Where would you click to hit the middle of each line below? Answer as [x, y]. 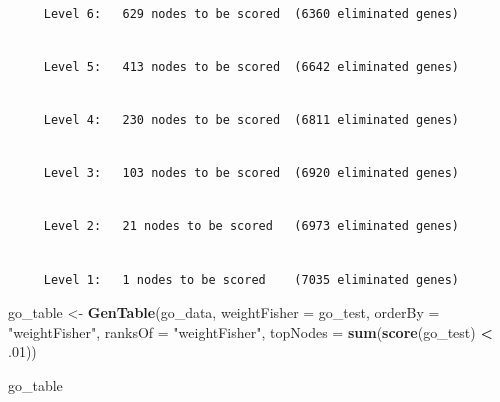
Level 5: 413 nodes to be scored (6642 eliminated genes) [251, 66]
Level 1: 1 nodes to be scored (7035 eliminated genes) [251, 279]
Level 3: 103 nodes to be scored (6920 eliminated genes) [251, 173]
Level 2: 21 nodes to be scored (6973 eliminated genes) [251, 226]
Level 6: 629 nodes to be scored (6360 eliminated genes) [251, 13]
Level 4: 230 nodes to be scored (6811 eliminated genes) [251, 119]
